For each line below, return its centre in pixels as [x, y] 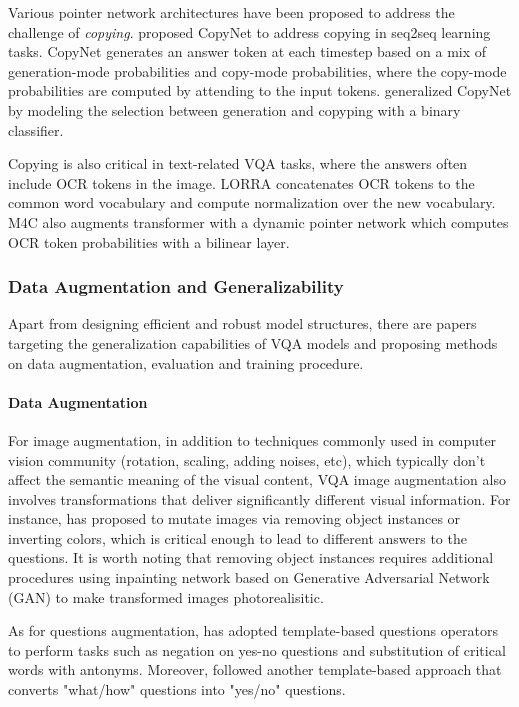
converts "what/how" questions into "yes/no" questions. [177, 689]
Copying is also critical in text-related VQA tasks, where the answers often [238, 163]
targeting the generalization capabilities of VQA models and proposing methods [253, 342]
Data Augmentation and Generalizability [176, 286]
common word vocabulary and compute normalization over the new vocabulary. [252, 202]
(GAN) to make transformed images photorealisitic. [166, 596]
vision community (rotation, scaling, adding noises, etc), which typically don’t [247, 459]
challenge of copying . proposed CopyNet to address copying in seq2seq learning [249, 31]
